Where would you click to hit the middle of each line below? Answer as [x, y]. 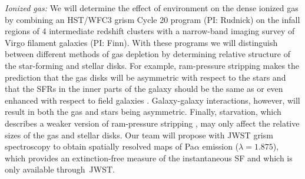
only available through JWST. [60, 169]
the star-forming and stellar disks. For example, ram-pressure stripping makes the [152, 65]
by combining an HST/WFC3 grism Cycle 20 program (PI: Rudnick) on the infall [152, 19]
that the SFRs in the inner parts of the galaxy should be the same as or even [144, 89]
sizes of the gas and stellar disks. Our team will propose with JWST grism [139, 135]
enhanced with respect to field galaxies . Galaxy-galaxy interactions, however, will [152, 100]
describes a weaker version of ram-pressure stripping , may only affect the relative [152, 123]
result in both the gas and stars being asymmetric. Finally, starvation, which [143, 112]
